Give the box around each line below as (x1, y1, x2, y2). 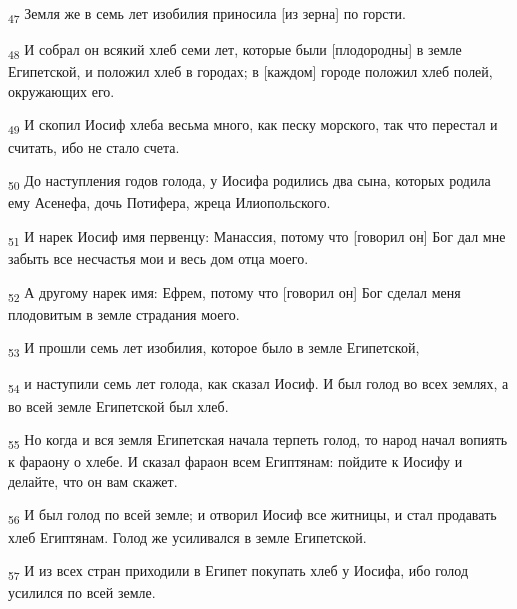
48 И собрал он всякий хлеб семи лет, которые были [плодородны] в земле (8, 39, 462, 62)
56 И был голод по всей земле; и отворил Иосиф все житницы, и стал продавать (8, 504, 497, 528)
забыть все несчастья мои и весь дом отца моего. (8, 248, 309, 268)
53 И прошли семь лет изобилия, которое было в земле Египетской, (8, 337, 420, 361)
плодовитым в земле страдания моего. (8, 303, 240, 324)
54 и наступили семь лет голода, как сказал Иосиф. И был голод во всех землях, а (8, 373, 509, 397)
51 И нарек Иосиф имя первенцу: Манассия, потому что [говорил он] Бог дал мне (8, 225, 506, 249)
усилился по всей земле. (8, 582, 156, 603)
